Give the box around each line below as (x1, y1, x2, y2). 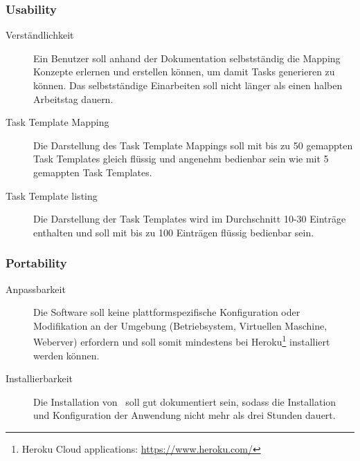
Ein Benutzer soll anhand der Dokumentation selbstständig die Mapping (33, 50, 341, 65)
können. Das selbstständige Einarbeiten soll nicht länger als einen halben (33, 78, 343, 92)
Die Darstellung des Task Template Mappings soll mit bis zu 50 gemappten (33, 138, 353, 152)
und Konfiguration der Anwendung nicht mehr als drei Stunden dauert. (33, 408, 336, 422)
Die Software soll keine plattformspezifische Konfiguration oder (33, 305, 300, 319)
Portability (6, 254, 67, 272)
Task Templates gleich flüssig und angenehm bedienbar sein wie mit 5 (33, 151, 329, 166)
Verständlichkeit (6, 28, 74, 42)
